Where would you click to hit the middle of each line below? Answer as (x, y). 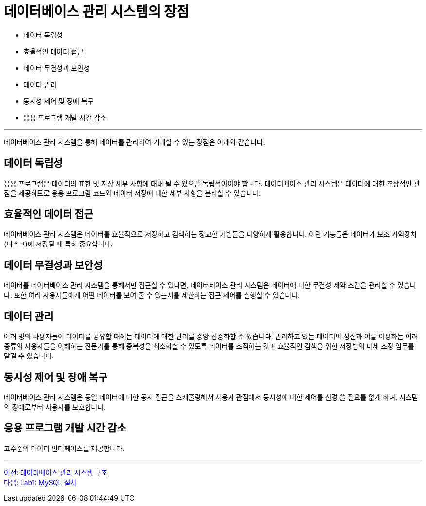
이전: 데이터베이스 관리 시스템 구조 (56, 472)
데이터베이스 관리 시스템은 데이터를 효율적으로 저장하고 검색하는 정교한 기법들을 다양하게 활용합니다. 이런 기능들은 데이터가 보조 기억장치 (210, 234)
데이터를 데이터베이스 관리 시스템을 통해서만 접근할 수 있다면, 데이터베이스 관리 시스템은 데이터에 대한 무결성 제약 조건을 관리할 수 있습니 (210, 285)
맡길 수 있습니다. (29, 356)
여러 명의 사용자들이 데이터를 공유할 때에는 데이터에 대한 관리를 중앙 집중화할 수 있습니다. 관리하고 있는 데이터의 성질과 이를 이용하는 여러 (211, 337)
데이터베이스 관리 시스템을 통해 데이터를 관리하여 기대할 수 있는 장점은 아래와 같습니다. (134, 142)
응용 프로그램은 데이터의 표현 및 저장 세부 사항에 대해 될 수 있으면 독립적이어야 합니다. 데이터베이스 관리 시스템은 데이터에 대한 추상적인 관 (212, 183)
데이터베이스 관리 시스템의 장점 (97, 12)
